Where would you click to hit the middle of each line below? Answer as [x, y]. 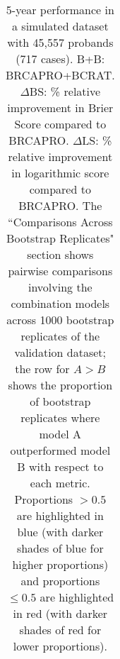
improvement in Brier [60, 107]
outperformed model [60, 450]
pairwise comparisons [60, 271]
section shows [60, 254]
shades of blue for [60, 548]
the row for [42, 369]
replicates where [60, 417]
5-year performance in [60, 10]
